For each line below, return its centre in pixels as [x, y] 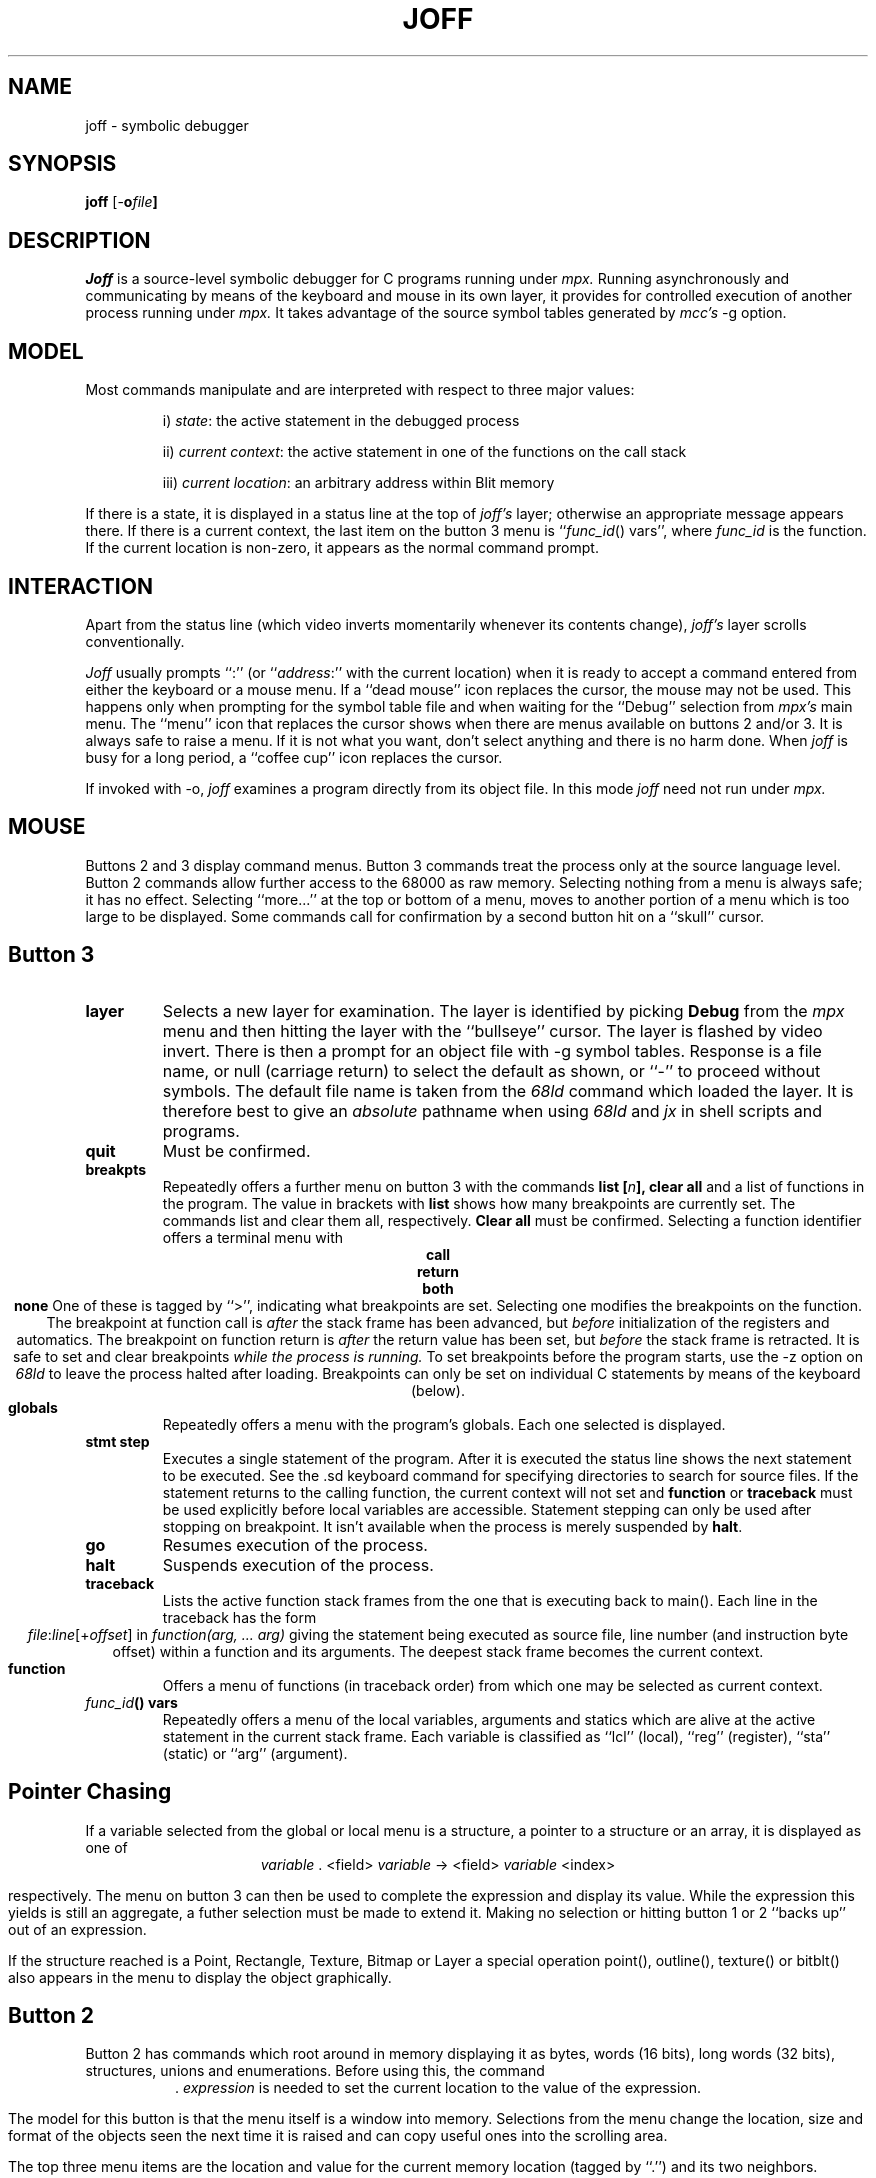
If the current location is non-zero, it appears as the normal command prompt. [342, 548]
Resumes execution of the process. [295, 1544]
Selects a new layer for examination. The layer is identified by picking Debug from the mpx [503, 1010]
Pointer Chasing [90, 1792]
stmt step [117, 1441]
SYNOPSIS [62, 164]
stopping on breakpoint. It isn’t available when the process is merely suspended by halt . [452, 1526]
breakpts [115, 1169]
